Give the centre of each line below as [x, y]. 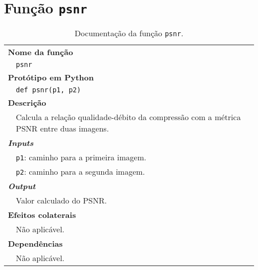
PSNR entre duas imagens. [63, 129]
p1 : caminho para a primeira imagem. [81, 157]
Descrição [27, 103]
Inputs [21, 143]
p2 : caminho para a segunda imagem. [81, 172]
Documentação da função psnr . [129, 33]
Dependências [35, 244]
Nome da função [41, 52]
